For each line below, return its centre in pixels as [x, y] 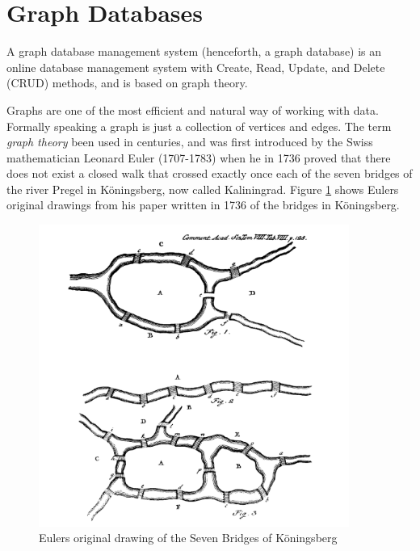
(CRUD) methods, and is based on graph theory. [127, 83]
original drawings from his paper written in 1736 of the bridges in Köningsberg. [203, 205]
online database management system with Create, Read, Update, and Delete [196, 67]
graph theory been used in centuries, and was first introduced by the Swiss [190, 142]
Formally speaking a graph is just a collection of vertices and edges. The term [199, 126]
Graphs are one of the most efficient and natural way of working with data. [193, 109]
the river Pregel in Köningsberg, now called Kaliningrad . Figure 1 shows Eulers [203, 189]
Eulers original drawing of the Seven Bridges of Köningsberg [188, 538]
